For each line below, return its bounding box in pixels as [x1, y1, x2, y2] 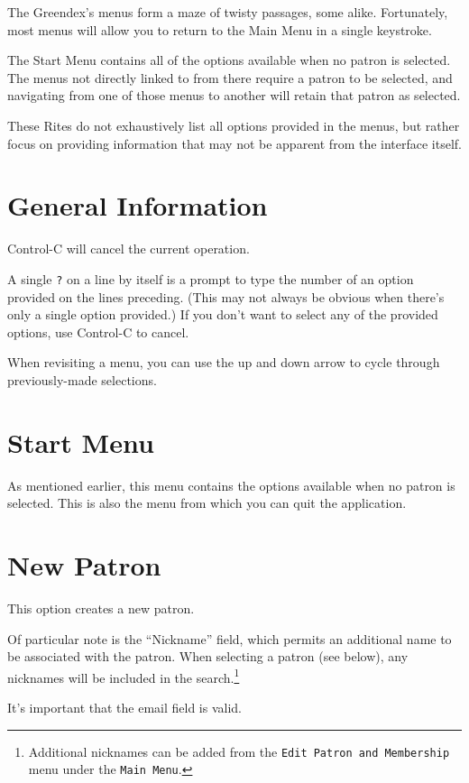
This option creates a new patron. [7, 598, 195, 617]
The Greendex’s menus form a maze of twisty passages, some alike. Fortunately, [7, 3, 448, 21]
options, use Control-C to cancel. [7, 322, 189, 341]
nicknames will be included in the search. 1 [7, 665, 240, 686]
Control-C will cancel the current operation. [7, 239, 250, 258]
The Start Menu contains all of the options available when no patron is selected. [7, 51, 451, 69]
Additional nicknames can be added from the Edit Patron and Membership [28, 742, 450, 760]
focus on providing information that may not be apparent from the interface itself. [7, 134, 463, 152]
